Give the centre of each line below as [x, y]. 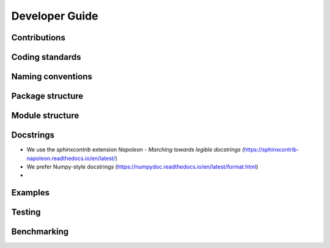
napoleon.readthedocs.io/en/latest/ [71, 158]
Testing [26, 212]
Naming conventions [52, 77]
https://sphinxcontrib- [271, 150]
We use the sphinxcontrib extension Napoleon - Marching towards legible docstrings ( [135, 150]
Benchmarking [40, 232]
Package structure [47, 96]
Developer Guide [55, 16]
